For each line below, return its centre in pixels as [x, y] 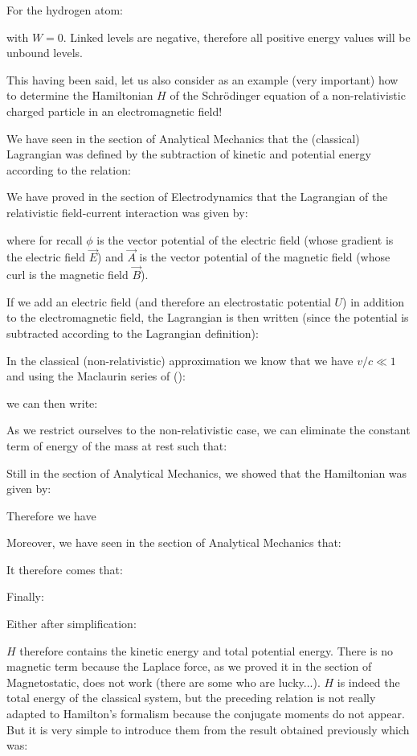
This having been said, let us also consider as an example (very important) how [202, 79]
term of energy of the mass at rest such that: [117, 445]
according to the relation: [69, 169]
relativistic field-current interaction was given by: [127, 212]
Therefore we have [51, 515]
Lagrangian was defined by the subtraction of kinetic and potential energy [189, 154]
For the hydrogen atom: [65, 10]
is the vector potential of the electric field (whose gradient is [245, 239]
